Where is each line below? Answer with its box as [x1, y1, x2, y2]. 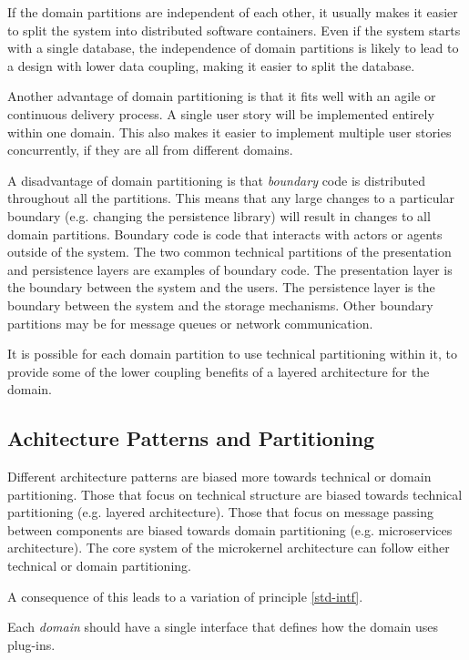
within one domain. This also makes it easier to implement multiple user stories [7, 122, 452, 141]
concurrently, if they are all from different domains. [7, 140, 293, 159]
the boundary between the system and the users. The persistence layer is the [7, 278, 435, 297]
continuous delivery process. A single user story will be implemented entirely [7, 104, 434, 123]
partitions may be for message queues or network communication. [7, 313, 373, 332]
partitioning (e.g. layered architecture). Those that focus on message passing [7, 503, 434, 522]
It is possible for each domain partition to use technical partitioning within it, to [7, 344, 457, 363]
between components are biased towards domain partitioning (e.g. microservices [7, 520, 453, 539]
